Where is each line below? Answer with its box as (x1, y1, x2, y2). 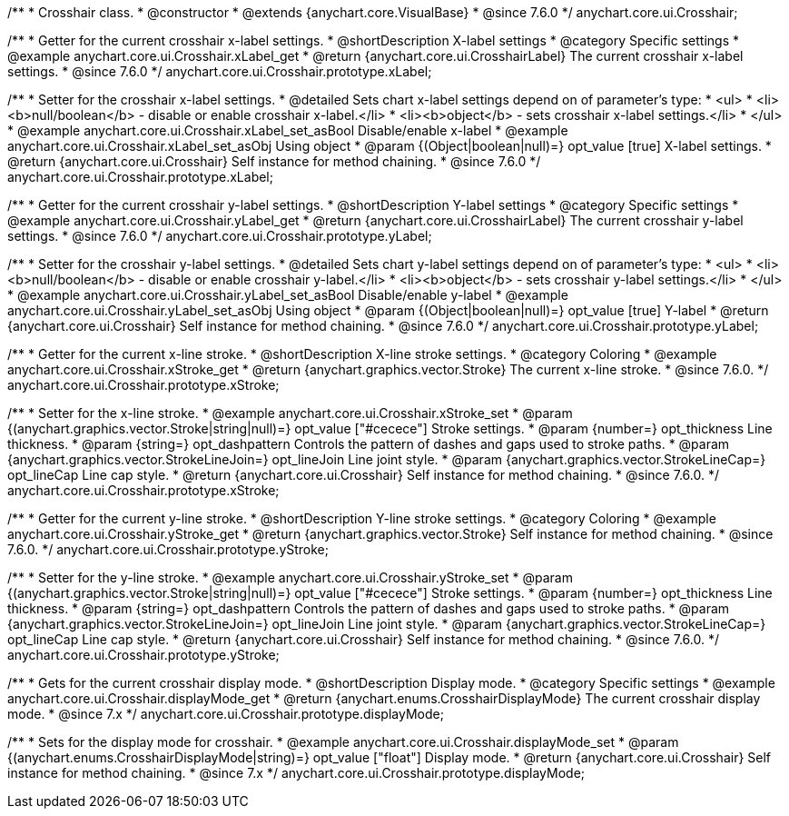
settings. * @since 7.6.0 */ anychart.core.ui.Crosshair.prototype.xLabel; (7, 64, 432, 79)
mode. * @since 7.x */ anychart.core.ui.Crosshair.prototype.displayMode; (7, 706, 444, 721)
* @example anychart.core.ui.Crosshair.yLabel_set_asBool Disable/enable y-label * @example (7, 287, 568, 303)
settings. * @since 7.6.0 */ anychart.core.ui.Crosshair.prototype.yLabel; (7, 228, 432, 244)
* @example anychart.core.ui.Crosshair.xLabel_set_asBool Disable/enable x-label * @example (7, 123, 568, 138)
